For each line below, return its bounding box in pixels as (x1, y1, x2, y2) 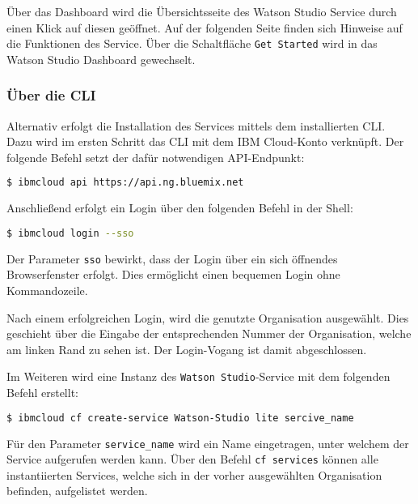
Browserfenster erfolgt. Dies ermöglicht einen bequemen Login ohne (6, 266, 340, 283)
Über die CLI (6, 85, 96, 105)
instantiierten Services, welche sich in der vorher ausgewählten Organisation (6, 466, 382, 483)
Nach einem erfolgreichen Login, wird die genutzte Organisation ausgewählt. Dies (6, 309, 409, 326)
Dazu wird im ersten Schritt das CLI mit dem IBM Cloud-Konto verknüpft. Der (6, 133, 404, 150)
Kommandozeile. (6, 282, 88, 299)
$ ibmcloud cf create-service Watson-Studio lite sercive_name (6, 412, 354, 424)
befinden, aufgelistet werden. (6, 482, 148, 499)
